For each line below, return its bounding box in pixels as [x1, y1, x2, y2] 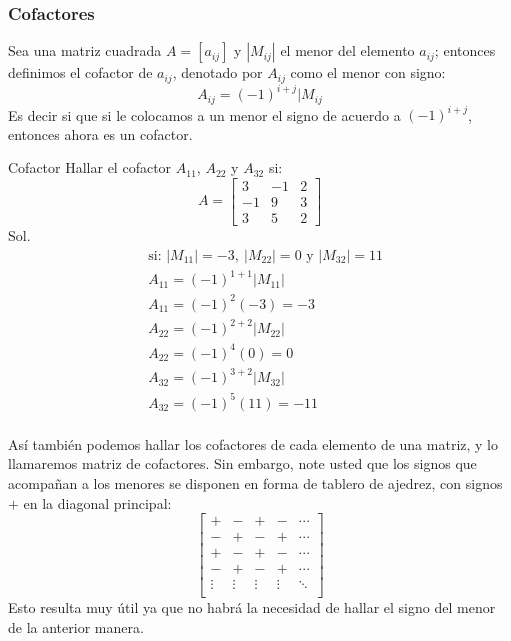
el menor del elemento [280, 40, 415, 61]
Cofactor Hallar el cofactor [8, 157, 172, 178]
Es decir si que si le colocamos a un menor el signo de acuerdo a [8, 104, 401, 125]
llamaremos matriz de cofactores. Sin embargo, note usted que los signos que [8, 453, 477, 474]
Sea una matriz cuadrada [8, 40, 162, 61]
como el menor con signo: [290, 62, 446, 83]
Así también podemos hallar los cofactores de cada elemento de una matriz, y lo [8, 433, 498, 454]
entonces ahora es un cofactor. [8, 123, 193, 144]
